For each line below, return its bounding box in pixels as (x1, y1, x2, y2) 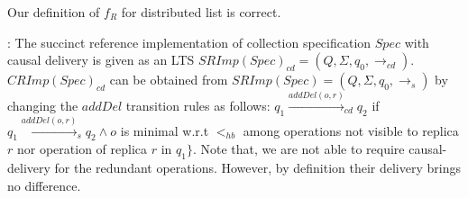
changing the (7, 95, 78, 114)
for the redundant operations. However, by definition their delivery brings (54, 158, 461, 177)
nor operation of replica (16, 139, 148, 158)
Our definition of (7, 3, 100, 21)
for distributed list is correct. (121, 3, 281, 21)
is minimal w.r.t (120, 121, 209, 139)
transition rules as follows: (125, 95, 271, 114)
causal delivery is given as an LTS (7, 50, 195, 69)
